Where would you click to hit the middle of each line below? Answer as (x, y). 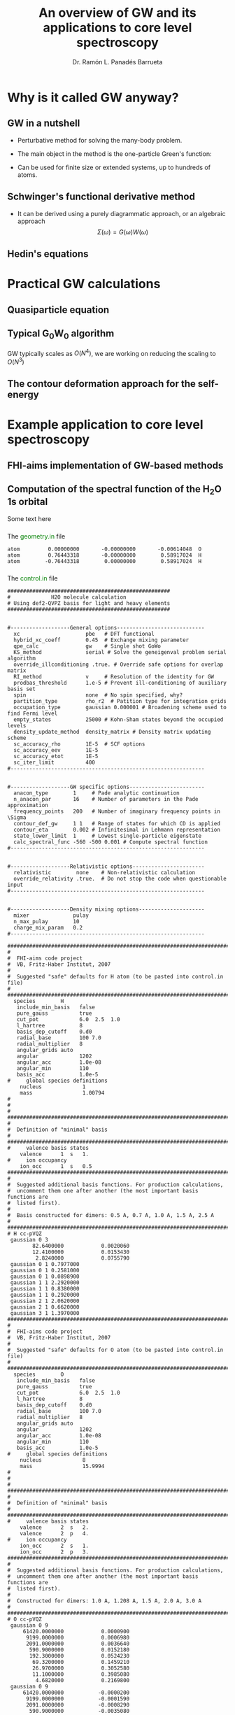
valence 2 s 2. (55, 1527)
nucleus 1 (53, 1087)
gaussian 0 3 (29, 1239)
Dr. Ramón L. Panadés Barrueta (117, 62)
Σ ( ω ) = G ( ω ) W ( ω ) (123, 232)
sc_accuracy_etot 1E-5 (56, 756)
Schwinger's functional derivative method (101, 197)
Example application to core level (106, 425)
